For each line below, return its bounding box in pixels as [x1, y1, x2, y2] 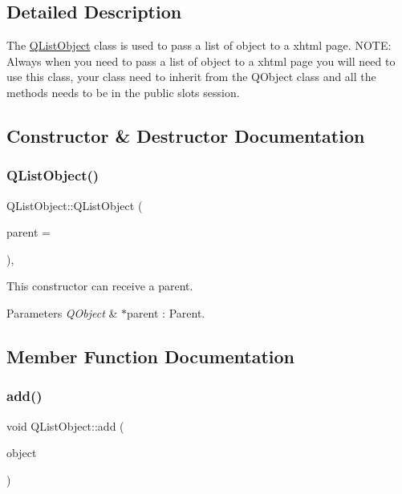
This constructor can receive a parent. [6, 277, 193, 294]
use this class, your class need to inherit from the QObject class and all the [6, 68, 376, 85]
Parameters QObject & [6, 304, 118, 321]
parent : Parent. [127, 304, 205, 321]
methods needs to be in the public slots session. [6, 83, 240, 100]
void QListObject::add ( [6, 417, 124, 434]
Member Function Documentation [6, 343, 295, 368]
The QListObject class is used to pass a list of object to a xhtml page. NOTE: [6, 37, 392, 54]
